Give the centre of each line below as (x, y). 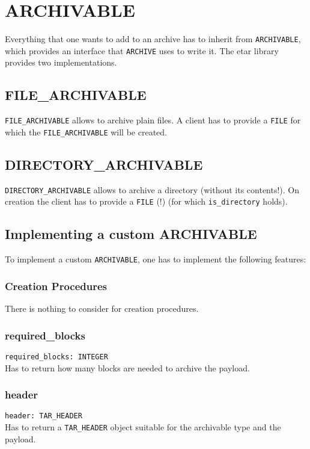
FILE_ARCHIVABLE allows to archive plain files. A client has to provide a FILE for (153, 120)
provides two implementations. (61, 62)
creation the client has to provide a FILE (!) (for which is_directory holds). (146, 201)
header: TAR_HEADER (44, 416)
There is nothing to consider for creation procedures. (102, 308)
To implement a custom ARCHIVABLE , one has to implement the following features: (156, 259)
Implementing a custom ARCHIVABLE (131, 234)
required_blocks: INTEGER (56, 357)
